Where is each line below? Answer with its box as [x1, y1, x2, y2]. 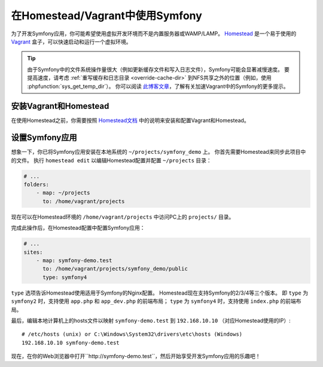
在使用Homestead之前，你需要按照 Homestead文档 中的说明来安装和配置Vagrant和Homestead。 [11, 117, 249, 124]
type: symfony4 [42, 274, 87, 281]
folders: [23, 181, 50, 188]
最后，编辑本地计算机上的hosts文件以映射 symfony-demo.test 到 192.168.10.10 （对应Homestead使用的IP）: [11, 317, 291, 324]
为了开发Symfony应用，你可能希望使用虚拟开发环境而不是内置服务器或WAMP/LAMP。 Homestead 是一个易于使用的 [11, 30, 297, 37]
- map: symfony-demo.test [36, 257, 112, 263]
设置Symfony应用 [11, 132, 77, 143]
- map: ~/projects [36, 189, 90, 196]
